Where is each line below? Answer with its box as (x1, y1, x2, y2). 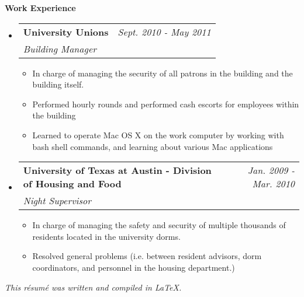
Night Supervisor (23, 194, 91, 208)
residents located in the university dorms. (32, 230, 181, 242)
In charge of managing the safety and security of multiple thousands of (32, 219, 286, 231)
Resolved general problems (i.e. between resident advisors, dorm (32, 250, 262, 262)
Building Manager (23, 41, 96, 55)
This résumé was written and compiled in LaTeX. (5, 281, 182, 293)
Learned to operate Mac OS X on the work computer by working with (32, 128, 284, 141)
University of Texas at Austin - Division (23, 163, 212, 177)
